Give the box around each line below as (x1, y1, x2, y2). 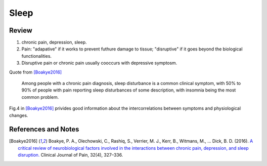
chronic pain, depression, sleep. (21, 40, 87, 45)
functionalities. (21, 53, 52, 59)
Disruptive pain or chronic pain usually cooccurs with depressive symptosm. (21, 60, 178, 66)
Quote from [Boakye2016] (9, 69, 62, 75)
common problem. (21, 94, 59, 100)
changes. (9, 112, 28, 118)
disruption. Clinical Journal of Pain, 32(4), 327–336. (18, 152, 123, 158)
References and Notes (9, 125, 79, 133)
